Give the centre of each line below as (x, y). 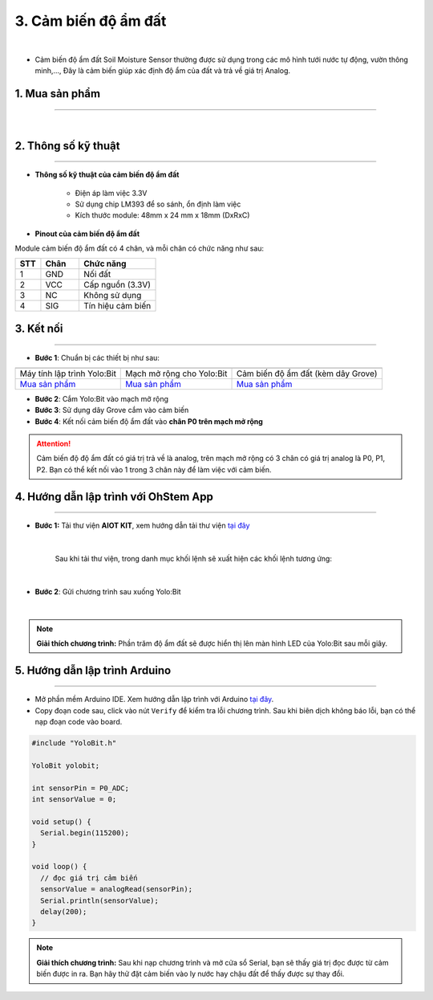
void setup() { (61, 822)
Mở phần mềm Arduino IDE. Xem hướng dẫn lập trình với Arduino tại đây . (154, 700)
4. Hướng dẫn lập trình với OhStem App (114, 497)
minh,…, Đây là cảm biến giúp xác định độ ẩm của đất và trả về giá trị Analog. (163, 71)
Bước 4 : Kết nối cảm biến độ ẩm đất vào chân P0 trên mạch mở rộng (149, 421)
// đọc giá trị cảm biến (89, 878)
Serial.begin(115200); (85, 833)
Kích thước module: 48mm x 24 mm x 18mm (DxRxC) (162, 215)
